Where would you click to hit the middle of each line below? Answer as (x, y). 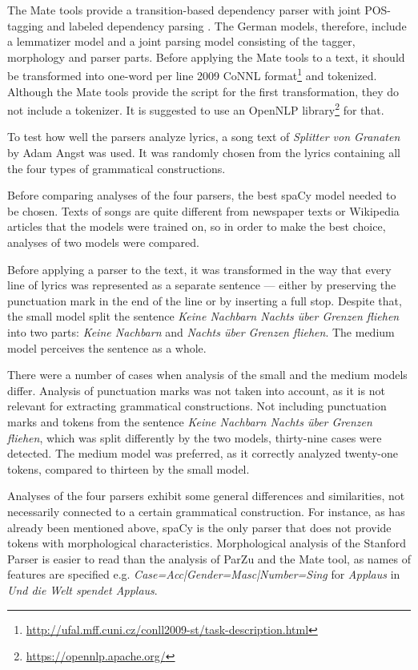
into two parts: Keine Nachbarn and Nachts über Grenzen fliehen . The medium (201, 332)
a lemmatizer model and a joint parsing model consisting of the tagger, (181, 41)
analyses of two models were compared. (103, 242)
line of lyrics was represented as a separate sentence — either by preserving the (202, 285)
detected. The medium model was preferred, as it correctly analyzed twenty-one (203, 453)
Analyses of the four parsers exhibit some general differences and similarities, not (206, 496)
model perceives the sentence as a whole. (107, 347)
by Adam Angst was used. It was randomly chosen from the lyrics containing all (204, 153)
